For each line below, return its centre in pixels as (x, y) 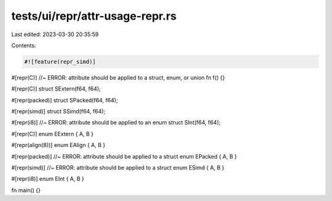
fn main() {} (26, 190)
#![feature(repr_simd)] (60, 62)
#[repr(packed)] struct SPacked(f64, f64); (65, 100)
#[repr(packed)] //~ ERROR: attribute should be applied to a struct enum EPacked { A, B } (124, 156)
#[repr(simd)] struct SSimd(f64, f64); (58, 112)
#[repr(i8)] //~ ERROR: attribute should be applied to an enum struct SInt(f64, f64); (116, 123)
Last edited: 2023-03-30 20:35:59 (55, 34)
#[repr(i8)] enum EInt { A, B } (48, 179)
